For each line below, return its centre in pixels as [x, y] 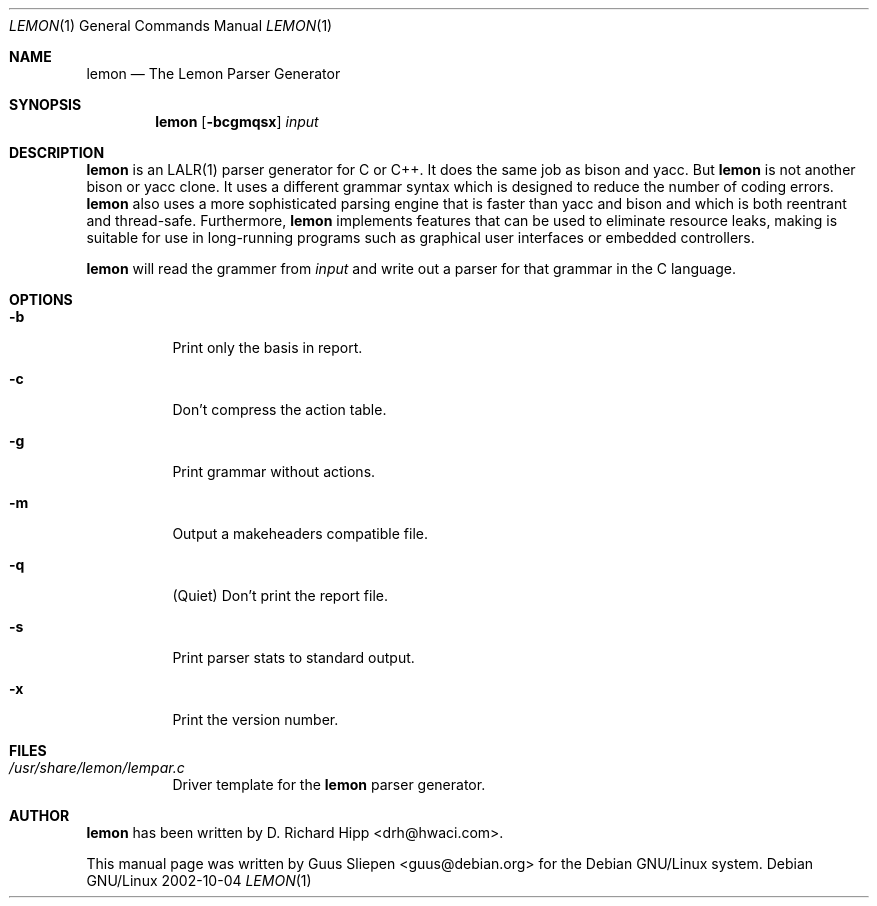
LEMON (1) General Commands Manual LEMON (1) [171, 25]
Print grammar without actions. [274, 471]
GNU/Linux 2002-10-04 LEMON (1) [199, 880]
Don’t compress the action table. [279, 409]
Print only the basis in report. [267, 347]
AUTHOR [39, 815]
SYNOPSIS [45, 104]
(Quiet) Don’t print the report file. [280, 595]
